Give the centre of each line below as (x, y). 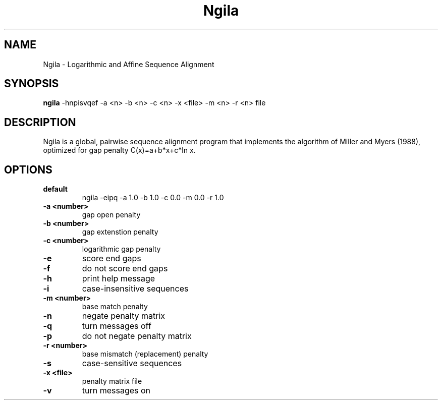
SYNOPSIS (32, 84)
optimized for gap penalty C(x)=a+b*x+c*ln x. (119, 150)
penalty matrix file (112, 381)
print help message (119, 279)
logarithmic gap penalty (121, 249)
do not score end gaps (125, 269)
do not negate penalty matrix (137, 336)
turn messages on (116, 391)
